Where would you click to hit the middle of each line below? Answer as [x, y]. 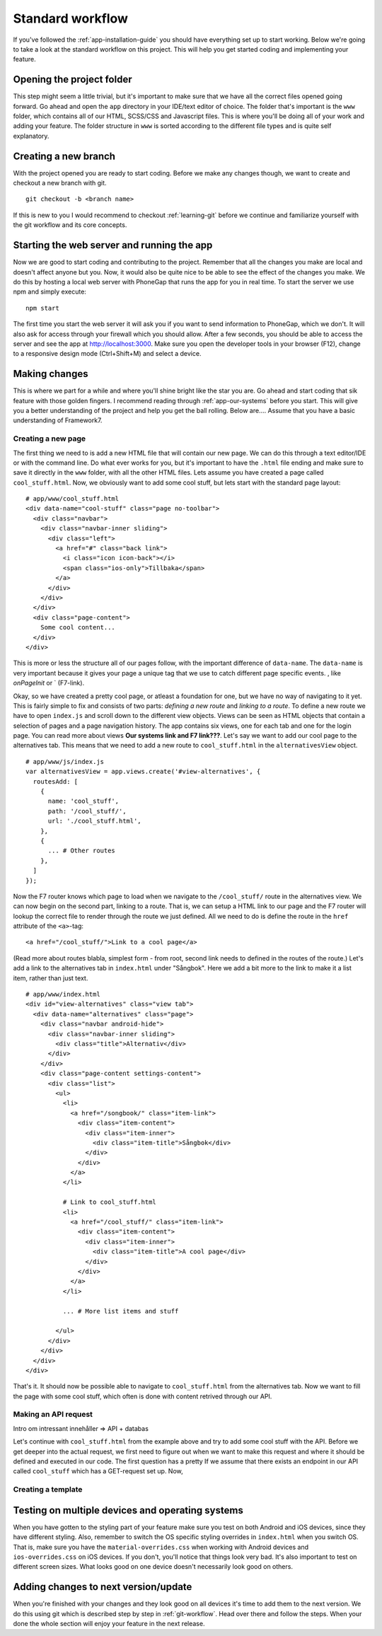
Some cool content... [78, 627]
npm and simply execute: [50, 292]
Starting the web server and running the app [113, 245]
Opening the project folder [73, 80]
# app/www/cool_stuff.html [73, 499]
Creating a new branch [64, 156]
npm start [42, 308]
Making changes [51, 374]
